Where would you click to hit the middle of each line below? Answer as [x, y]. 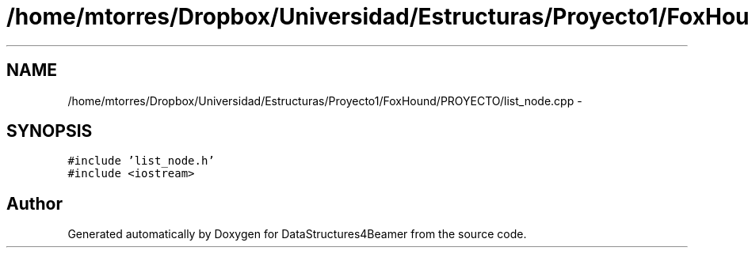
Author [34, 203]
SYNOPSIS [50, 131]
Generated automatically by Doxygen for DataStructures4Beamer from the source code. [297, 234]
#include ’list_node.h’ [141, 161]
